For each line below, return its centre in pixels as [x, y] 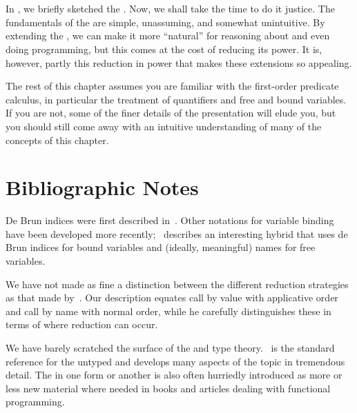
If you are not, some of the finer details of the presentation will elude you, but [171, 113]
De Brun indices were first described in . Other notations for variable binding [170, 220]
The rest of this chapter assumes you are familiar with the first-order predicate [172, 86]
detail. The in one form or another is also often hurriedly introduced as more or [174, 375]
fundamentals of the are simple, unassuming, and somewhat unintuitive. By [165, 22]
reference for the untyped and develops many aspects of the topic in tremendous [175, 361]
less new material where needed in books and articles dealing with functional [168, 388]
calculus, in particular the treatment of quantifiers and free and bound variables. [176, 99]
